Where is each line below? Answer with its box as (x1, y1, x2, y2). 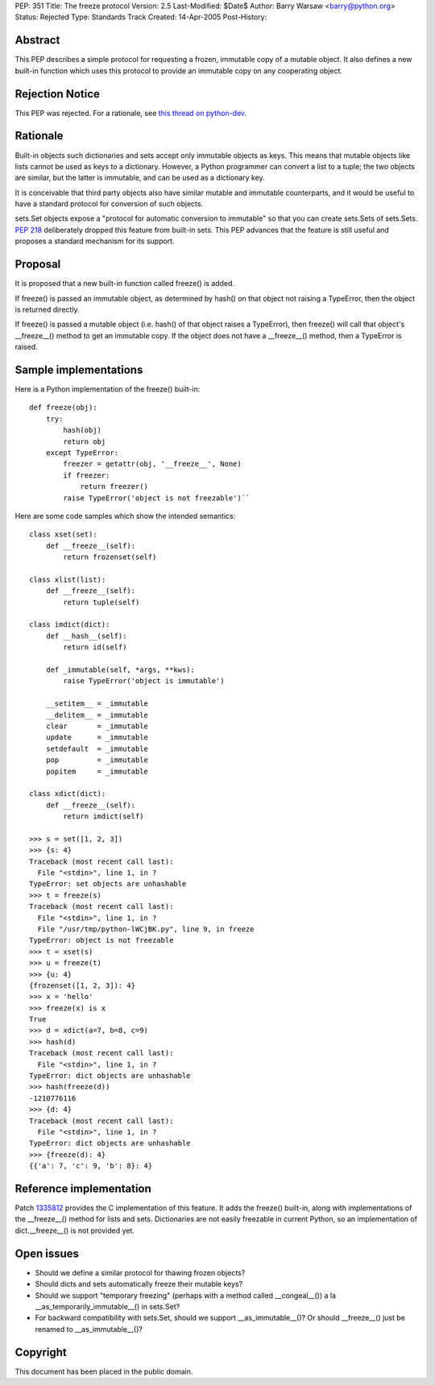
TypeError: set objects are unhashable (29, 879, 187, 889)
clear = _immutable (45, 721, 149, 731)
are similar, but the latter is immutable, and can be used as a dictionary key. (14, 173, 265, 183)
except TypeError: (45, 448, 119, 457)
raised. (14, 342, 38, 352)
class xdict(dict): (29, 790, 106, 798)
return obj (63, 437, 106, 446)
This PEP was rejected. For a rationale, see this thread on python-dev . (14, 108, 247, 118)
